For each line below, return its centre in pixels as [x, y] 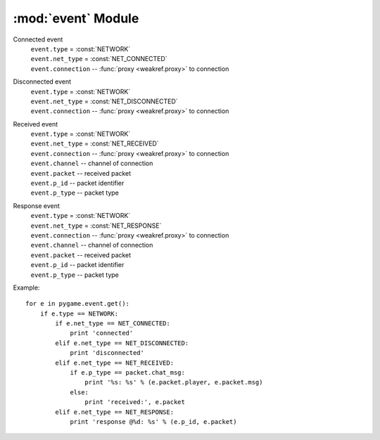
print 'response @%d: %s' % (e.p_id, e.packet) [153, 422]
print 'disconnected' [107, 353]
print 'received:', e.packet [135, 402]
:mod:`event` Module [76, 18]
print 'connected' [102, 333]
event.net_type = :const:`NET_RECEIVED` [95, 143]
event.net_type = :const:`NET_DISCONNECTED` [104, 101]
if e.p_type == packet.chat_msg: [128, 373]
